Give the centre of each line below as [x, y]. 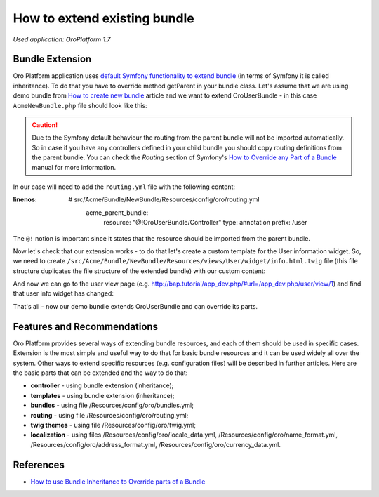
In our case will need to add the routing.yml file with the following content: [124, 187]
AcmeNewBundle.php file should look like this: [80, 105]
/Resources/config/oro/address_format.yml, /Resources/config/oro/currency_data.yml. [155, 444]
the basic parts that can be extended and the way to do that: [100, 373]
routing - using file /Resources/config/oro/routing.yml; [109, 415]
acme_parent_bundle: [117, 212]
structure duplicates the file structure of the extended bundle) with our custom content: [139, 271]
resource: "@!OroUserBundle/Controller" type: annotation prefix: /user [205, 223]
